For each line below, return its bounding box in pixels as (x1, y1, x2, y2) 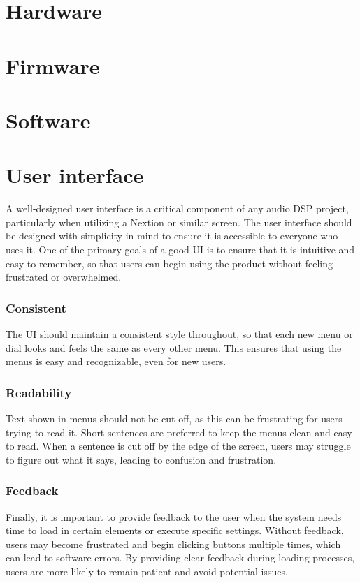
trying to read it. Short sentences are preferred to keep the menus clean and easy (6, 425, 352, 439)
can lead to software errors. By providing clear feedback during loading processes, (6, 550, 355, 565)
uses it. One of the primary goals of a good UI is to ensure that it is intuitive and (6, 242, 355, 257)
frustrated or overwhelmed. (6, 270, 122, 284)
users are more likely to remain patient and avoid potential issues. (6, 564, 288, 578)
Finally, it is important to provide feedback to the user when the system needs (6, 509, 342, 524)
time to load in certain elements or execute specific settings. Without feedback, (6, 523, 344, 538)
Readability (6, 383, 72, 401)
